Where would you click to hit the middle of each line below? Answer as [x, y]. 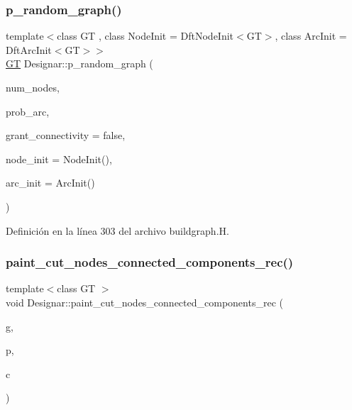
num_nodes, [33, 87]
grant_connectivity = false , [66, 135]
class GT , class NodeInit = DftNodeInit [145, 36]
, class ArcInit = [311, 36]
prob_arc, [28, 111]
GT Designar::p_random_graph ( [79, 63]
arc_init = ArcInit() [50, 183]
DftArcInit [29, 49]
